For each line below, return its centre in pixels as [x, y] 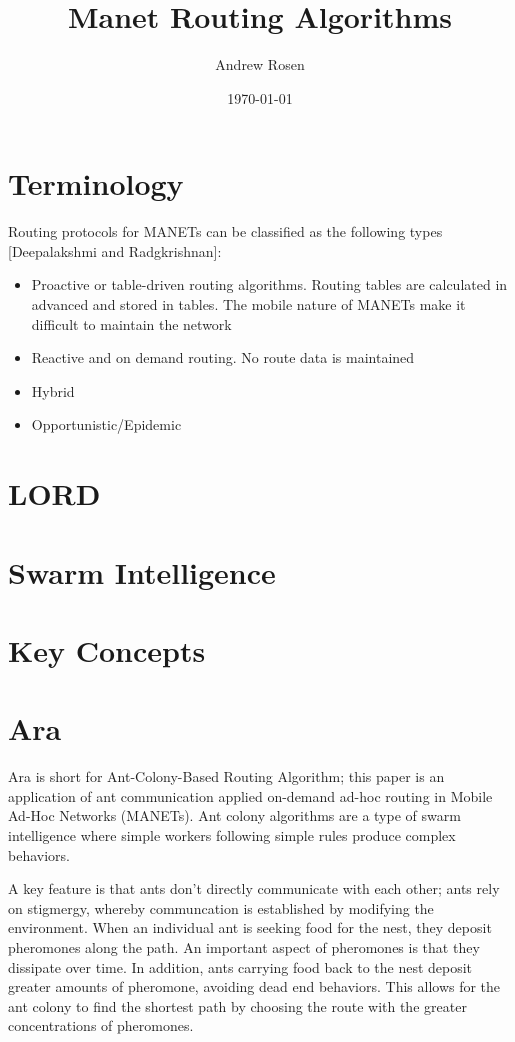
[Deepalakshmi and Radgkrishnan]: [115, 250]
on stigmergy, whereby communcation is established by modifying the [221, 907]
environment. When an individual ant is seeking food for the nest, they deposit [250, 927]
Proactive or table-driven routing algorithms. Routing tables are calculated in [269, 284]
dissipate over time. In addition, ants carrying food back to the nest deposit [240, 966]
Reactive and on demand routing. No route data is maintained [223, 357]
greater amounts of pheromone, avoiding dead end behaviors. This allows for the [254, 986]
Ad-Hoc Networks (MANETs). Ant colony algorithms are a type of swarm [234, 815]
